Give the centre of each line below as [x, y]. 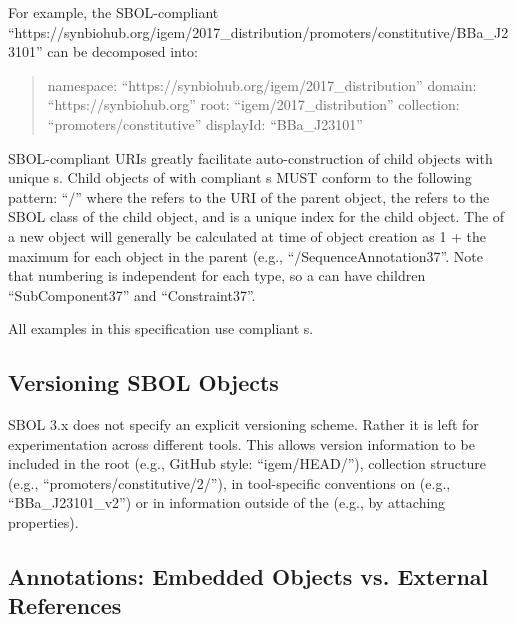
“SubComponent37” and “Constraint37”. [132, 294]
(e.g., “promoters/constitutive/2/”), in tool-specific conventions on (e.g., [229, 482]
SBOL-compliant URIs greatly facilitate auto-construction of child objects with [250, 157]
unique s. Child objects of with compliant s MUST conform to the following [240, 177]
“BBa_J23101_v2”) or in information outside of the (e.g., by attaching [227, 502]
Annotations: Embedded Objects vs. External [248, 576]
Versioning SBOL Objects [143, 382]
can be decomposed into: [122, 51]
